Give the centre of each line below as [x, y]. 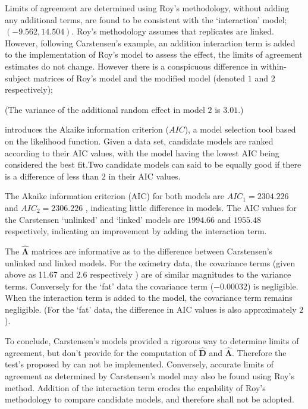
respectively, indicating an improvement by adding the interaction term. [136, 231]
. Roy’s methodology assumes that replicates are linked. [173, 31]
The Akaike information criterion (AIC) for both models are [114, 196]
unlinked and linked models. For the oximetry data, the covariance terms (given [150, 262]
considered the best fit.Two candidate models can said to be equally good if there [153, 164]
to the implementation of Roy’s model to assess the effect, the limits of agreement [154, 54]
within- [274, 66]
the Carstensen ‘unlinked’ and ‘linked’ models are [95, 219]
